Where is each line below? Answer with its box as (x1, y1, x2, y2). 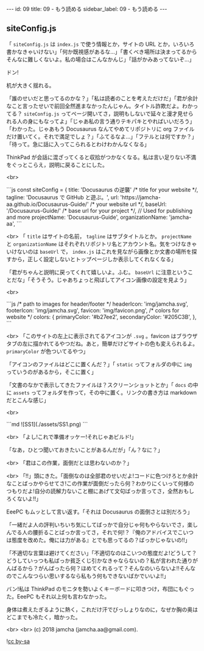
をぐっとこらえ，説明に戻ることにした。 (6, 161, 108, 168)
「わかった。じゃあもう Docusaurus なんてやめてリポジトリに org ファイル (6, 125, 195, 133)
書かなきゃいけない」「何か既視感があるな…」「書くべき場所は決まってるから (6, 48, 197, 55)
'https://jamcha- (120, 193, 161, 200)
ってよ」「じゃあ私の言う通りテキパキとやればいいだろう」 (48, 117, 195, 125)
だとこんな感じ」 (6, 396, 49, 403)
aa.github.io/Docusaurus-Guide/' (6, 200, 90, 208)
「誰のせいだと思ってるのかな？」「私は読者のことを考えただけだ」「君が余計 (6, 94, 199, 102)
